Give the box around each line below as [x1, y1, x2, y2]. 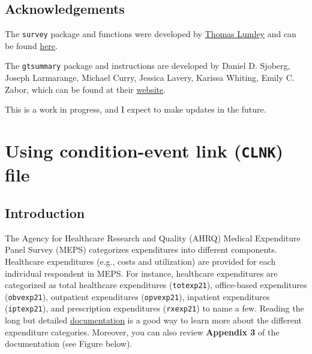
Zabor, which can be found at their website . [5, 83, 166, 95]
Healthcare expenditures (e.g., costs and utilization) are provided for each [5, 255, 276, 267]
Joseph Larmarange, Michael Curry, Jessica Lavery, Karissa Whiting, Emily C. [5, 71, 295, 84]
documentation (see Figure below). [5, 337, 133, 350]
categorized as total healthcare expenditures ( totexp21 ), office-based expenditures [5, 279, 307, 291]
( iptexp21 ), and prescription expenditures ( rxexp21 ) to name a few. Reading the [5, 302, 304, 314]
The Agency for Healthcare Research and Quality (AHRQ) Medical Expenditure [5, 231, 301, 244]
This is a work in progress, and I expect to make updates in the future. [5, 103, 266, 116]
